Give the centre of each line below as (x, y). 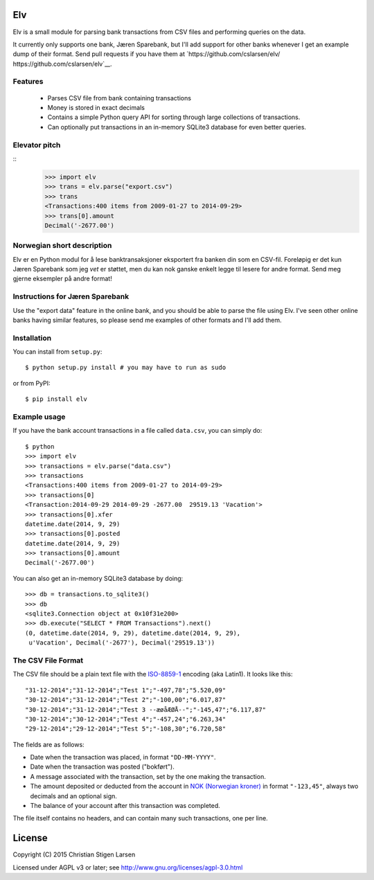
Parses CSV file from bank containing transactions (119, 98)
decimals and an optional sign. (74, 796)
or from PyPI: (32, 383)
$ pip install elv (56, 399)
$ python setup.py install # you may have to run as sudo (126, 368)
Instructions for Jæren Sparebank (71, 296)
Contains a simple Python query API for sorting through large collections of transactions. (174, 117)
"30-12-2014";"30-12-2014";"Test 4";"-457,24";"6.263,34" (126, 719)
